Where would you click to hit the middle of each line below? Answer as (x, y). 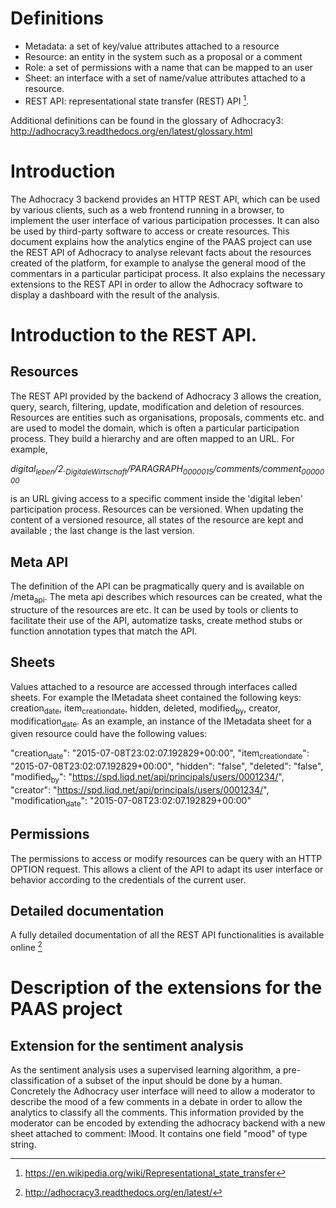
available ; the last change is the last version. (102, 531)
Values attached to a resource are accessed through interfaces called (154, 686)
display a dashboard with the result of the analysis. (115, 294)
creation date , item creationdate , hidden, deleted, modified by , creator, (145, 709)
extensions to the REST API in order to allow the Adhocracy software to (156, 284)
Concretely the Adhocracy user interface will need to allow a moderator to (163, 1091)
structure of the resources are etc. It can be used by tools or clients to (154, 609)
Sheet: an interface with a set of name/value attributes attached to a (165, 78)
